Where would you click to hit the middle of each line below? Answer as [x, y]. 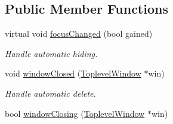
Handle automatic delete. [50, 93]
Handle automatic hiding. [51, 53]
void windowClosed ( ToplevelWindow [73, 73]
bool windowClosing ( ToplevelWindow [75, 113]
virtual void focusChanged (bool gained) [79, 34]
